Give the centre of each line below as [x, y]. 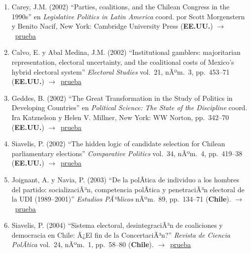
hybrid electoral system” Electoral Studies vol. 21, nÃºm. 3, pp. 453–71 [121, 71]
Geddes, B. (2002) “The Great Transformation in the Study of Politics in [122, 98]
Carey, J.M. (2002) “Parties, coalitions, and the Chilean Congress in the [121, 6]
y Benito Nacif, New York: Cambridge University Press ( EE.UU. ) [112, 26]
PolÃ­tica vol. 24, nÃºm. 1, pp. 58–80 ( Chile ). [83, 244]
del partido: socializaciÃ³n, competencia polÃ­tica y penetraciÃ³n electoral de [128, 189]
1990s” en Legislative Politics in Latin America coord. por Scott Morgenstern [128, 16]
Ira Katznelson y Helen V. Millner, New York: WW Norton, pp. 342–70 [120, 117]
